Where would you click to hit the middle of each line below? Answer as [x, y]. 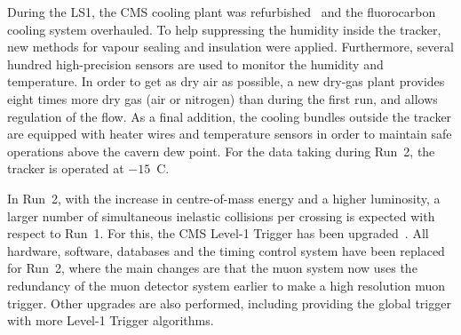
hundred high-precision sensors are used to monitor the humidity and [195, 64]
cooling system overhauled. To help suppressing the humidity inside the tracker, [224, 29]
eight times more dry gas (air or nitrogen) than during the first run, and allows [223, 98]
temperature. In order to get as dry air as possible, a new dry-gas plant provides [226, 81]
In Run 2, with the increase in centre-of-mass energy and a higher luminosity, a [224, 198]
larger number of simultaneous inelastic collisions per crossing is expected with [221, 215]
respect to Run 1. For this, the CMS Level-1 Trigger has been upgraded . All [218, 233]
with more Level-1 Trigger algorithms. [111, 320]
